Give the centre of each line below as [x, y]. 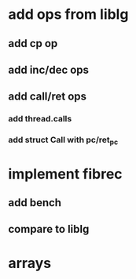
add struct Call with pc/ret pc [63, 141]
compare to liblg [49, 229]
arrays [30, 263]
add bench [35, 203]
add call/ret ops [48, 97]
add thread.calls [40, 119]
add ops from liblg [68, 14]
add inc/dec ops [48, 69]
